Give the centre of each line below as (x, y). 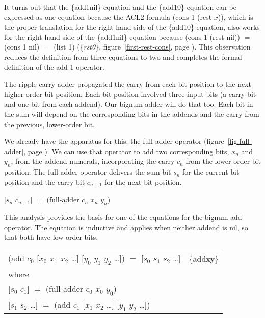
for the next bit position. (143, 181)
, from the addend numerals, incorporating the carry (93, 161)
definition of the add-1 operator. (54, 67)
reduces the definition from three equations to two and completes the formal (123, 56)
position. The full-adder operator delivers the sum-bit (88, 172)
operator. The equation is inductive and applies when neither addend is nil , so (126, 227)
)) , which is (235, 17)
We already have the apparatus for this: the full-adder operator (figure (114, 141)
